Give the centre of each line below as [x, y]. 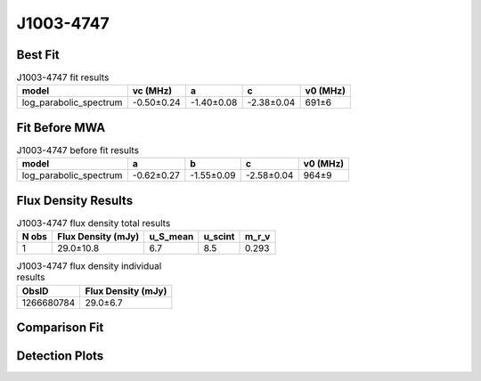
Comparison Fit [60, 328]
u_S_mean [171, 237]
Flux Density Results [75, 200]
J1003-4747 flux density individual [89, 266]
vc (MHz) [152, 91]
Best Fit [38, 55]
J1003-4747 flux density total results [94, 223]
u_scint [219, 237]
